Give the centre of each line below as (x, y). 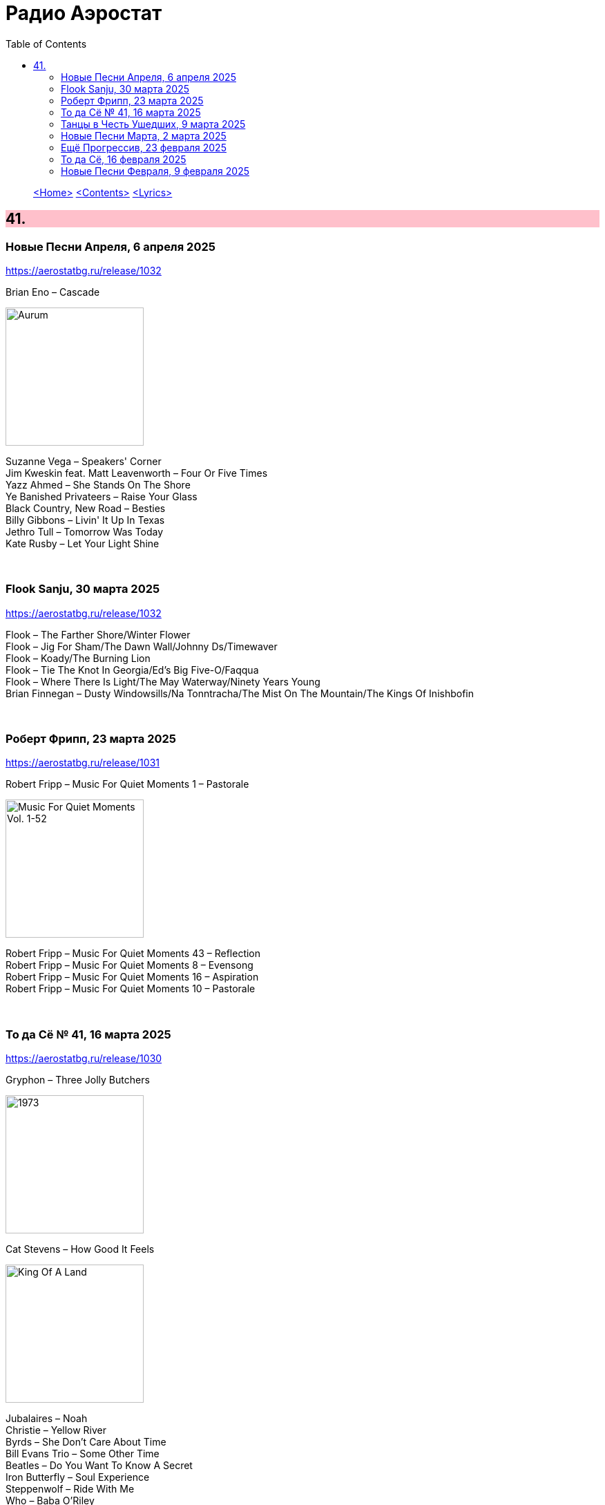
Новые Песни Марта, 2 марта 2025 (144, 135)
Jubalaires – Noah (47, 1419)
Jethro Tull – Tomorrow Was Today (85, 531)
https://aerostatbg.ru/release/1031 (83, 763)
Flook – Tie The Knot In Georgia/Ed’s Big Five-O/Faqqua (132, 670)
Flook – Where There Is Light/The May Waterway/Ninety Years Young (163, 681)
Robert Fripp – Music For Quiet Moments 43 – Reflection (133, 954)
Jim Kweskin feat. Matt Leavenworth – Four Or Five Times (137, 473)
